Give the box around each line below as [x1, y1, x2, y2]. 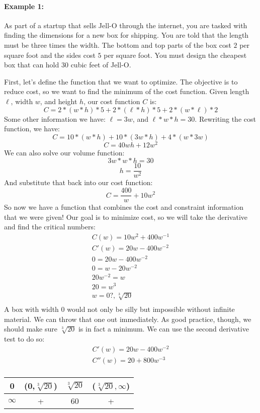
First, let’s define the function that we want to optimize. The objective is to [4, 76, 238, 87]
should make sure [4, 323, 57, 334]
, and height [40, 96, 77, 106]
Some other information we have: [4, 113, 106, 124]
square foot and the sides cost [4, 49, 96, 60]
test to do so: [4, 333, 45, 344]
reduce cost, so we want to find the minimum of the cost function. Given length [4, 86, 249, 97]
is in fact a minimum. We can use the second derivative [78, 323, 249, 334]
